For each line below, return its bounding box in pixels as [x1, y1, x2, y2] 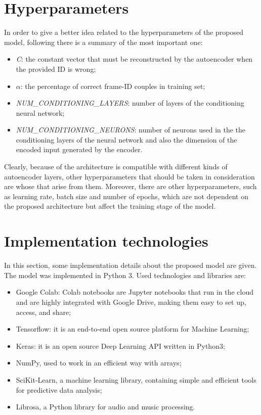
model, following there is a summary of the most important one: [4, 36, 203, 47]
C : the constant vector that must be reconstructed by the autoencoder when [16, 54, 253, 64]
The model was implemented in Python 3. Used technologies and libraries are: [4, 269, 246, 280]
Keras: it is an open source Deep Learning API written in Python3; [16, 340, 225, 351]
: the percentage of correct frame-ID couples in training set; [20, 80, 205, 91]
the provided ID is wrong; [16, 63, 96, 74]
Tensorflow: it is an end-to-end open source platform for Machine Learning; [16, 324, 249, 334]
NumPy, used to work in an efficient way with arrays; [16, 357, 182, 368]
